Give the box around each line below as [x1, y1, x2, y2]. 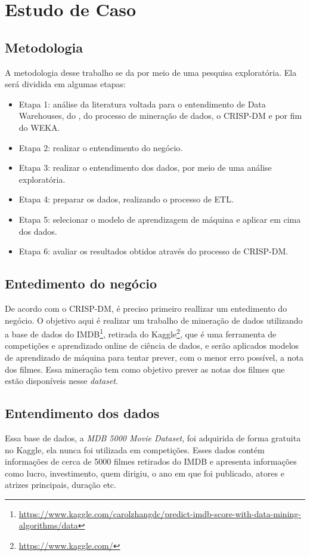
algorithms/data [18, 519, 78, 532]
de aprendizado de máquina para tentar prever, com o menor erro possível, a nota [5, 351, 303, 363]
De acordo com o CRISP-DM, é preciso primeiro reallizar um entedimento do [5, 302, 287, 314]
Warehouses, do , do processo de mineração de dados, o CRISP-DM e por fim [18, 109, 302, 122]
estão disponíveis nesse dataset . [5, 374, 118, 387]
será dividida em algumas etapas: [5, 78, 126, 90]
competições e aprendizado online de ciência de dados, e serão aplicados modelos [5, 339, 299, 352]
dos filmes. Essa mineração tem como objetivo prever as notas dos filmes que [5, 363, 285, 375]
